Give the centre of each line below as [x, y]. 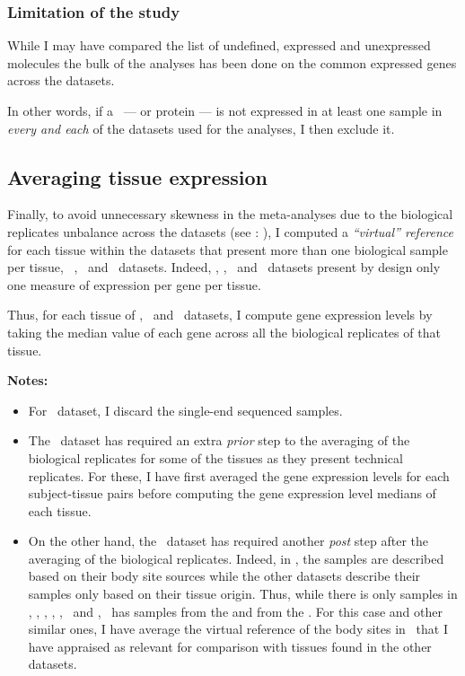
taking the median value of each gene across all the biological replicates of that [224, 332]
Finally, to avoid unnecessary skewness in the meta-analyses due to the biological [230, 214]
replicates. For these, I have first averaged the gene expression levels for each [239, 475]
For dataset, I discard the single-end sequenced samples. [185, 410]
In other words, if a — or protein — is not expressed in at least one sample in [225, 110]
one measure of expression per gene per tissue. [134, 284]
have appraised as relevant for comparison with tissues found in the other [230, 646]
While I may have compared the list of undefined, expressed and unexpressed [219, 45]
